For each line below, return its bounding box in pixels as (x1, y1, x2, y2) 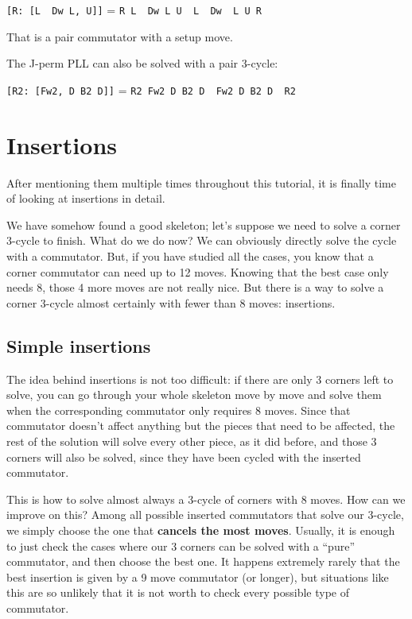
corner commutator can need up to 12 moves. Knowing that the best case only (6, 263, 389, 280)
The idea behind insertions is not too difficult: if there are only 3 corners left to (6, 370, 394, 387)
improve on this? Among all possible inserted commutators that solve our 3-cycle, (6, 506, 404, 523)
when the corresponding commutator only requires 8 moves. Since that (6, 401, 351, 418)
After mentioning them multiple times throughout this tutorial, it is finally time (6, 174, 396, 191)
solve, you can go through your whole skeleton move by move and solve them (6, 386, 382, 403)
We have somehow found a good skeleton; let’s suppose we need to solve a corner (6, 216, 401, 233)
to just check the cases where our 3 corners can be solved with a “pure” (6, 537, 356, 554)
